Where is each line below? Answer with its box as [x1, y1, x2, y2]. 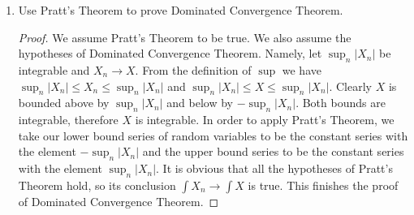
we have [282, 61, 321, 78]
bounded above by [18, 94, 110, 111]
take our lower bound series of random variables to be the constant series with [18, 127, 408, 144]
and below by [166, 94, 234, 111]
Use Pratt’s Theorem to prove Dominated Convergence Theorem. [18, 2, 343, 18]
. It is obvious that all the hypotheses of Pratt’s [156, 160, 393, 177]
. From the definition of [135, 61, 252, 78]
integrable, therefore [18, 111, 119, 128]
